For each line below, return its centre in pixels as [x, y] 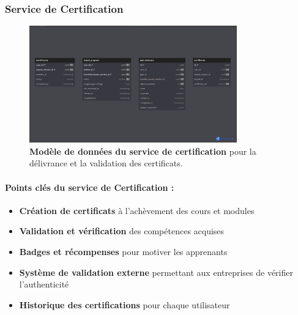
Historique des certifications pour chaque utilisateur [125, 304]
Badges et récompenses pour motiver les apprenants [123, 251]
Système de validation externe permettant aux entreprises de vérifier [156, 272]
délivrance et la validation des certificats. [106, 163]
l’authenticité [44, 284]
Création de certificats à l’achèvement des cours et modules [137, 210]
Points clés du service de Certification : [90, 187]
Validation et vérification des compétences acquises [122, 231]
